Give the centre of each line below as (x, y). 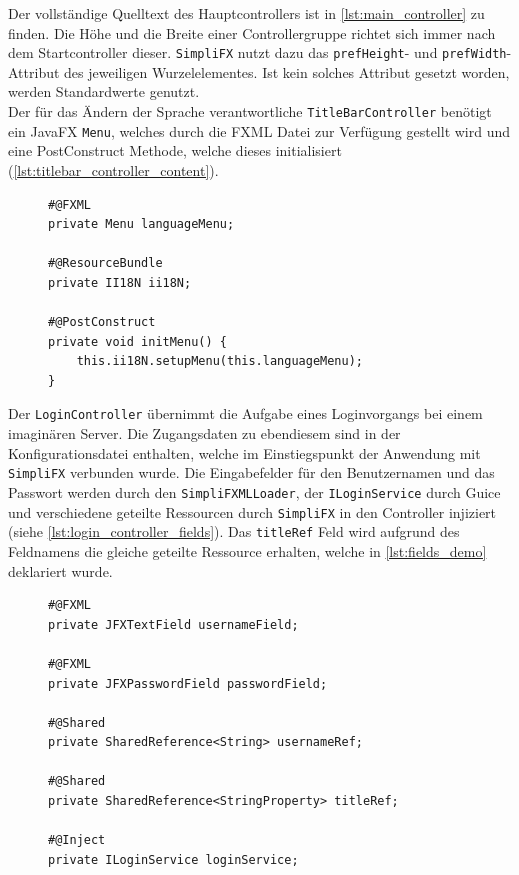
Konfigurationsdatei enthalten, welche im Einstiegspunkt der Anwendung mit (244, 452)
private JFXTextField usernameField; (173, 624)
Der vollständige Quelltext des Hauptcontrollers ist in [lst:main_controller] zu (246, 13)
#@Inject (77, 840)
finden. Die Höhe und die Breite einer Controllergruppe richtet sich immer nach (252, 32)
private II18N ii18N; (120, 282)
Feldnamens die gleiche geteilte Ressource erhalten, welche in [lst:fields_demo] (247, 550)
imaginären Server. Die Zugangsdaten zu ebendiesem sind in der (204, 433)
